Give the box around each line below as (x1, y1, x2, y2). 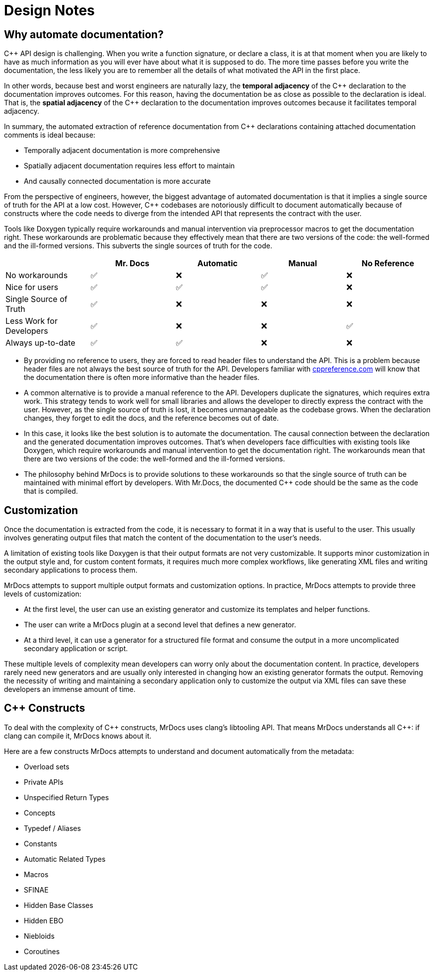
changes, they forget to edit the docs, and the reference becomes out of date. (24, 414, 279, 423)
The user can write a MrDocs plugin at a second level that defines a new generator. (24, 620, 296, 629)
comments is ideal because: (4, 131, 95, 140)
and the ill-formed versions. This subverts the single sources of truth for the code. (4, 241, 273, 250)
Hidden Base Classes (24, 900, 93, 909)
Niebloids (24, 931, 55, 940)
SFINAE (24, 885, 49, 894)
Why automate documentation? (4, 28, 164, 41)
